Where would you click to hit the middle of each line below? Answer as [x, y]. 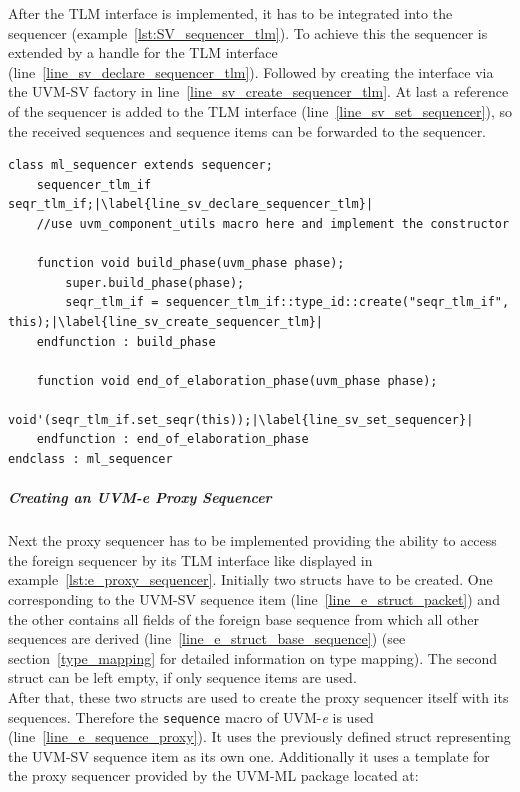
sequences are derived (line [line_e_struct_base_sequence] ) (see [207, 638]
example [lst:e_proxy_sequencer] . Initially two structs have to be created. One [250, 579]
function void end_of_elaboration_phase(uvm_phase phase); [237, 380]
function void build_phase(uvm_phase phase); [190, 263]
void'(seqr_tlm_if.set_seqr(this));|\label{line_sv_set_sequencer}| [241, 419]
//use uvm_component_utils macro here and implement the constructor [273, 223]
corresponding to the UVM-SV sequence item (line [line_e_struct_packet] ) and [254, 599]
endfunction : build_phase [126, 341]
